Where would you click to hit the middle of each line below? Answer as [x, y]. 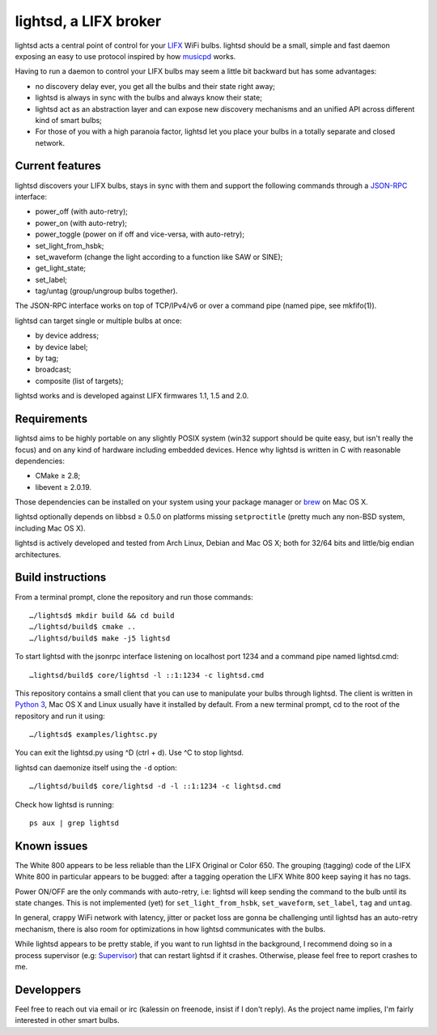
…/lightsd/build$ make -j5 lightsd [100, 638]
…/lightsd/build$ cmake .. [83, 627]
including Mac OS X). [50, 528]
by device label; [62, 347]
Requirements [51, 419]
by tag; [47, 358]
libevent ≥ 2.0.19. [64, 487]
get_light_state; [61, 268]
